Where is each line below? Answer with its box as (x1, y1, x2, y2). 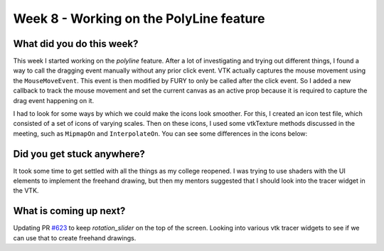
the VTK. (13, 186, 39, 195)
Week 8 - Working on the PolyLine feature (13, 11, 265, 26)
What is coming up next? (13, 205, 126, 217)
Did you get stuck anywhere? (13, 148, 146, 160)
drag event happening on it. (13, 96, 95, 105)
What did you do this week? (13, 38, 139, 50)
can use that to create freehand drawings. (13, 233, 137, 242)
